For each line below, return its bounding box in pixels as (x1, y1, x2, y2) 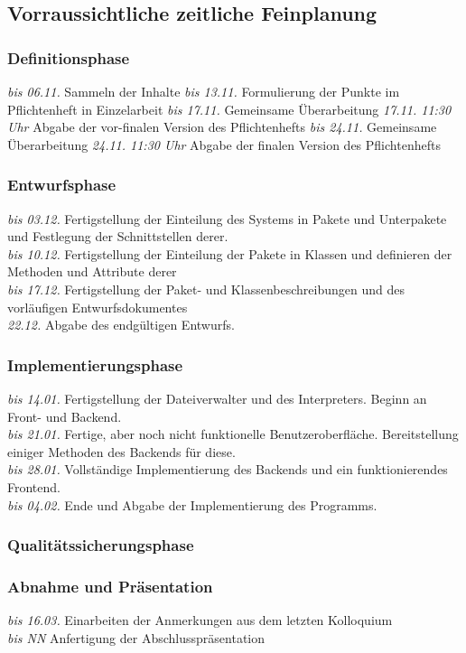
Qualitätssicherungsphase (7, 534, 194, 556)
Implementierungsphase (7, 353, 183, 376)
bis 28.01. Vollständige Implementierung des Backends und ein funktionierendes (7, 460, 448, 479)
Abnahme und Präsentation (7, 574, 213, 597)
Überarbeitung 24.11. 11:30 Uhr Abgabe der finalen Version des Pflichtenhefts (7, 135, 441, 154)
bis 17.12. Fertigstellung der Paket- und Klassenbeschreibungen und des (7, 279, 405, 298)
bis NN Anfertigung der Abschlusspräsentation (7, 628, 266, 647)
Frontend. (7, 477, 61, 496)
